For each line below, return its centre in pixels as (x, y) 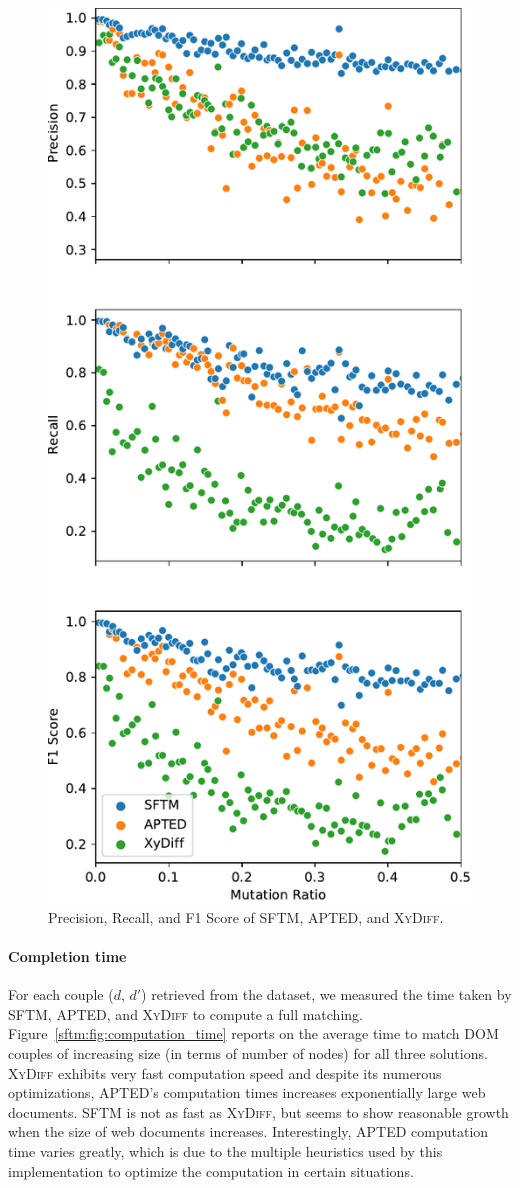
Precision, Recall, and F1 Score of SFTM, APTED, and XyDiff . (246, 916)
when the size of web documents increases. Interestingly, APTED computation (248, 1131)
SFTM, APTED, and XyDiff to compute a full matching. (185, 1013)
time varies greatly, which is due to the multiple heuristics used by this (225, 1150)
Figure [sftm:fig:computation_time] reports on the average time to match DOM (253, 1033)
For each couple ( (61, 994)
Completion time (67, 955)
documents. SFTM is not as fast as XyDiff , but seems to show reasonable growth (258, 1111)
